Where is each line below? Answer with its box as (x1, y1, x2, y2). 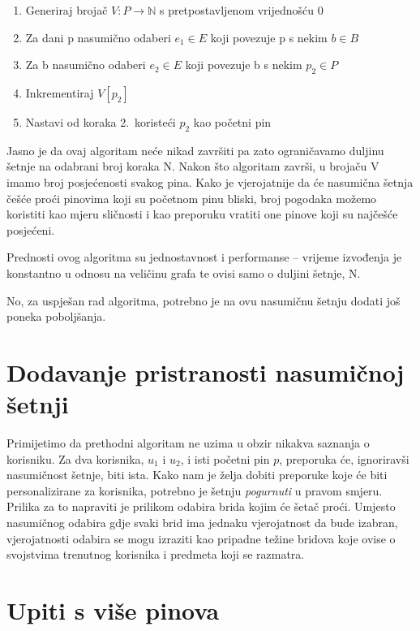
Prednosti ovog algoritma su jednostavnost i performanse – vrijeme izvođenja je (6, 249, 402, 266)
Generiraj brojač (25, 2, 108, 18)
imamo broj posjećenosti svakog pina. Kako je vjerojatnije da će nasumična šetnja (6, 173, 414, 190)
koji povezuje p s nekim (210, 28, 328, 45)
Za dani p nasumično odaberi (25, 28, 171, 45)
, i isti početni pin (180, 450, 270, 467)
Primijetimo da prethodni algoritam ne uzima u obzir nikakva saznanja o (6, 434, 370, 452)
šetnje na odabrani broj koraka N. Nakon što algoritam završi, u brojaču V (6, 158, 379, 175)
